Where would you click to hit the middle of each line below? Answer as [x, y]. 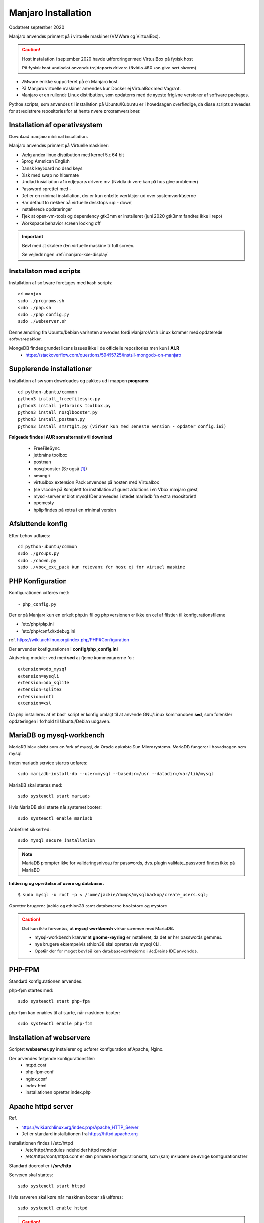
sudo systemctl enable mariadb [55, 818]
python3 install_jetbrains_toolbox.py [64, 406]
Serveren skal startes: [31, 1175]
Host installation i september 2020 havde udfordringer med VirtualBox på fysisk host [108, 59]
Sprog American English [46, 161]
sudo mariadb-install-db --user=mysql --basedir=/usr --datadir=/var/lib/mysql [116, 774]
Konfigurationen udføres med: [39, 593]
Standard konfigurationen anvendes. [46, 981]
